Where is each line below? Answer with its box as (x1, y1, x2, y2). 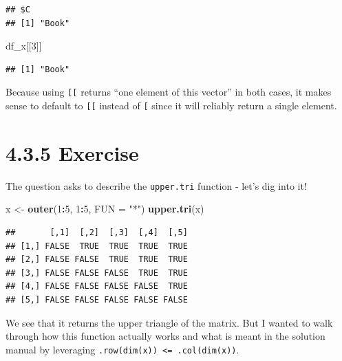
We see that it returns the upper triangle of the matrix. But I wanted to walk (6, 315, 333, 329)
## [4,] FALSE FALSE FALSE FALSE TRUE (6, 281, 188, 292)
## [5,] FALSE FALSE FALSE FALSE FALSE (6, 295, 188, 305)
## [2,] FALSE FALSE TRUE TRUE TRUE (6, 254, 188, 265)
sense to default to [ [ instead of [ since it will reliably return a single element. (6, 98, 337, 113)
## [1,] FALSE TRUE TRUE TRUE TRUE (6, 241, 188, 251)
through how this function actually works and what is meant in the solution (6, 329, 325, 343)
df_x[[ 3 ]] (6, 39, 42, 53)
